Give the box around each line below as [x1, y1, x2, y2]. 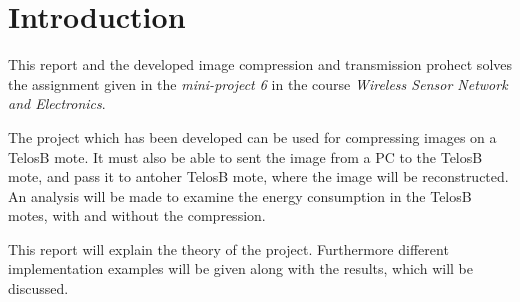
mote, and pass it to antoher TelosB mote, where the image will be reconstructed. [8, 166, 509, 187]
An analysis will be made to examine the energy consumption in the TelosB [8, 185, 472, 206]
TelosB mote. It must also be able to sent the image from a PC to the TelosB [8, 146, 483, 167]
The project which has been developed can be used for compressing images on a [8, 126, 497, 147]
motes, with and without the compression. [8, 205, 266, 226]
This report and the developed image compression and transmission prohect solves [8, 54, 513, 75]
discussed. [8, 278, 69, 299]
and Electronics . [8, 93, 106, 114]
